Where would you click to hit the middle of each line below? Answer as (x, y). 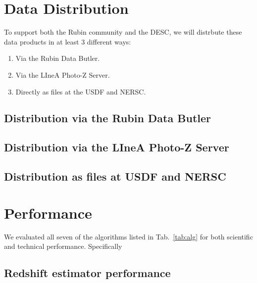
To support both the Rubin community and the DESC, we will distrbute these (123, 32)
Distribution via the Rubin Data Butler (107, 118)
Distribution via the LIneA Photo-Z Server (117, 147)
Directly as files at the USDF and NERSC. (81, 91)
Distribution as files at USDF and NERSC (115, 176)
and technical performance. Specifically (63, 246)
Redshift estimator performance (87, 273)
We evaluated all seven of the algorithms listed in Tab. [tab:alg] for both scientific (128, 236)
